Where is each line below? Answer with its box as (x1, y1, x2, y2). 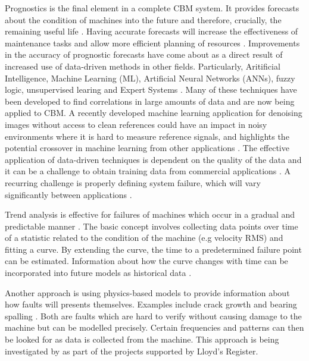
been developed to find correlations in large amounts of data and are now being (5, 95, 295, 107)
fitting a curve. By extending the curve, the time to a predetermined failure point (5, 243, 302, 255)
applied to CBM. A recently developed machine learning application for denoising (5, 106, 302, 119)
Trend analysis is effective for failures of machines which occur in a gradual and (5, 208, 295, 221)
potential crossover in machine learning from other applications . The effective (5, 142, 289, 154)
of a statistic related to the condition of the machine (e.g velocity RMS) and (5, 231, 283, 244)
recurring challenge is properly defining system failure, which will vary (5, 176, 261, 189)
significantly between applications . (5, 188, 132, 200)
